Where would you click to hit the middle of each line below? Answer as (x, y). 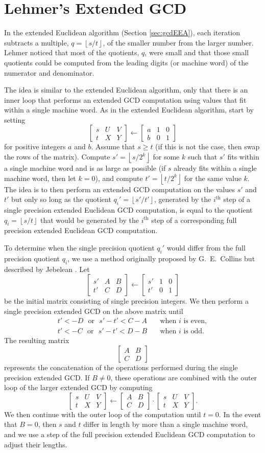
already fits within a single (215, 168)
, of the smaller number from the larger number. (178, 42)
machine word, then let (40, 178)
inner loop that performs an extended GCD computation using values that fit (125, 99)
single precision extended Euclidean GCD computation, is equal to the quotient (128, 210)
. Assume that (113, 146)
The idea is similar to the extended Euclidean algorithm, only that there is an (126, 90)
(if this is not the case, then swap (208, 146)
